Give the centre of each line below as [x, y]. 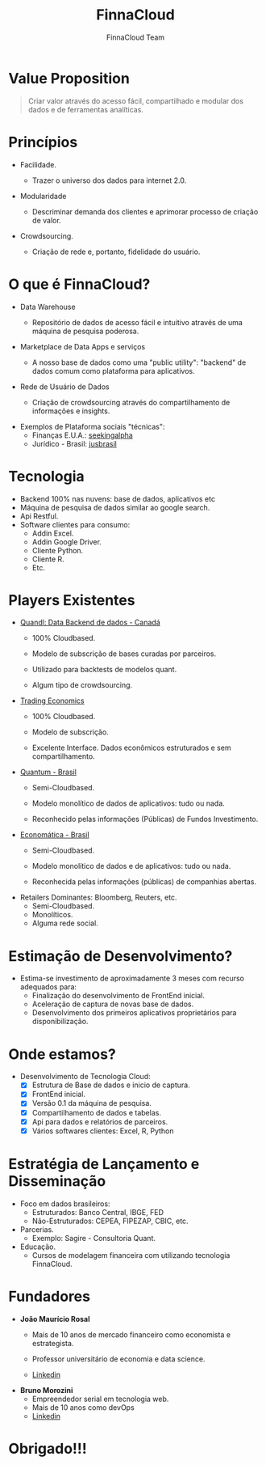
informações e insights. [71, 411]
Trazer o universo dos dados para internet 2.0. [109, 180]
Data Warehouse [48, 307]
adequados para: [48, 987]
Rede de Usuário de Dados [65, 387]
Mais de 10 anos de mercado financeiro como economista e [131, 1334]
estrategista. [53, 1343]
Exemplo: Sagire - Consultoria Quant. [94, 1238]
